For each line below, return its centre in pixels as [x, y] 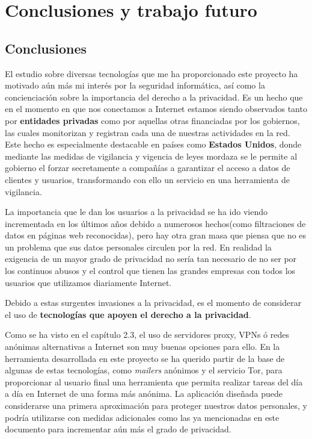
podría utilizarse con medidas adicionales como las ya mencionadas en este [142, 417]
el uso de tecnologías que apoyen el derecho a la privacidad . [128, 314]
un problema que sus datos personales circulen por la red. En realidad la [138, 247]
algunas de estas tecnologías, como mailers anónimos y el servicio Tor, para [144, 370]
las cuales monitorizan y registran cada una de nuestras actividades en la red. [148, 132]
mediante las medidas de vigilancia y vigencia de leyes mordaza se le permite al [151, 156]
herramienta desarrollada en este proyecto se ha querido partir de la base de [145, 358]
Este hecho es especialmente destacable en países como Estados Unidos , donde [153, 144]
